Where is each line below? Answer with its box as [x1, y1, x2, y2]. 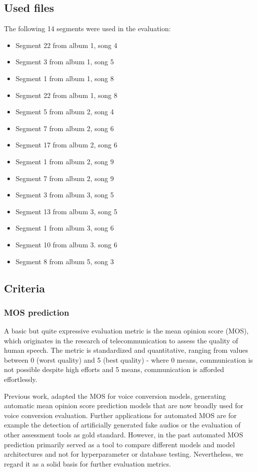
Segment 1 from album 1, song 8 [15, 73, 114, 83]
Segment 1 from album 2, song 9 [15, 156, 114, 166]
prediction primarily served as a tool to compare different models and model [4, 439, 235, 449]
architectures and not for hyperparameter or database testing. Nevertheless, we [4, 449, 244, 459]
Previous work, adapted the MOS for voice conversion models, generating [4, 390, 226, 401]
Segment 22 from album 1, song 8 [15, 90, 118, 100]
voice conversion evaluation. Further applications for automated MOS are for [4, 410, 237, 420]
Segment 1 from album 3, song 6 [15, 223, 114, 233]
